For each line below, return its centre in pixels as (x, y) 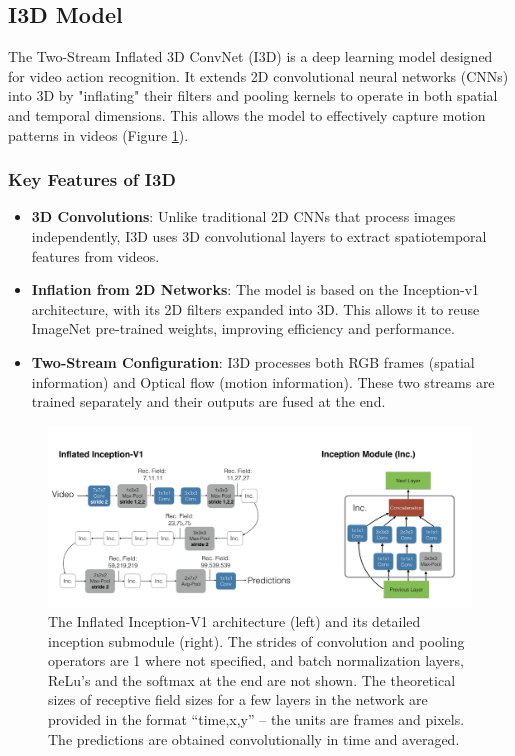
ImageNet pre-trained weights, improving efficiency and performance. (243, 328)
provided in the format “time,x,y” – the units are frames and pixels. (256, 719)
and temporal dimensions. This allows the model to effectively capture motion (247, 114)
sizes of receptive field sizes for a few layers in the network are (238, 699)
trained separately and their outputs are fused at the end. (208, 401)
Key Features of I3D (92, 179)
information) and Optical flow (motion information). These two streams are (263, 381)
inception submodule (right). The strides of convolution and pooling (256, 640)
